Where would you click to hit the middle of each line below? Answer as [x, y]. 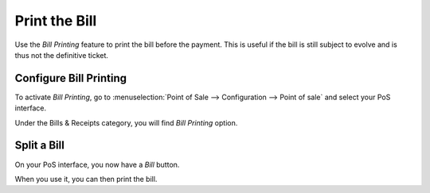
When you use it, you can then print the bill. [86, 179]
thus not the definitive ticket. [62, 55]
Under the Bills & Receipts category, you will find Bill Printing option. [126, 122]
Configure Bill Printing [71, 78]
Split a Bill [40, 146]
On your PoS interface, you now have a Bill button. [97, 164]
